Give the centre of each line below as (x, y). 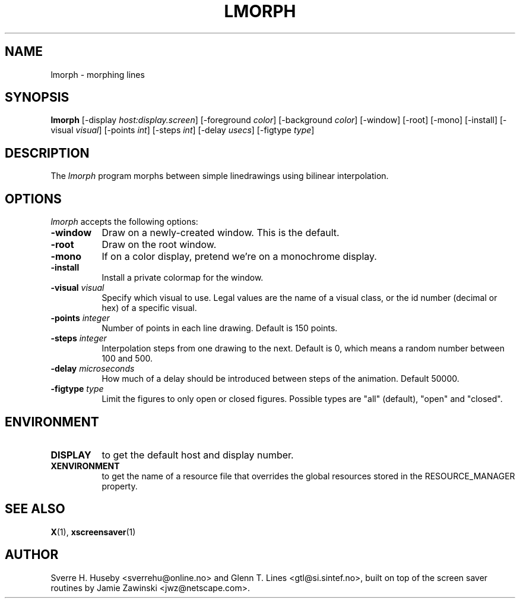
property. (120, 486)
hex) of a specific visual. (149, 308)
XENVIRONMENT (85, 466)
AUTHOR (32, 555)
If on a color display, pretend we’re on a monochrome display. (239, 257)
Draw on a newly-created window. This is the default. (221, 233)
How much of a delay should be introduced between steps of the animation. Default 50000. (280, 379)
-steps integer (79, 338)
